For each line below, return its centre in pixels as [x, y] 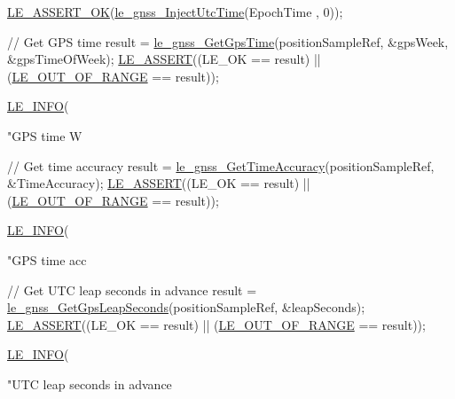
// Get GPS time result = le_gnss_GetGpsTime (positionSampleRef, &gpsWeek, [228, 41]
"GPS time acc [47, 259]
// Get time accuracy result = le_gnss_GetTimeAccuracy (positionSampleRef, [221, 165]
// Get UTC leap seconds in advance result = [132, 289]
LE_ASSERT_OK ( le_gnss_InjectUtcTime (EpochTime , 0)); [175, 12]
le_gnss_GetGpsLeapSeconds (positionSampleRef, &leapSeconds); [186, 307]
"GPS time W [45, 135]
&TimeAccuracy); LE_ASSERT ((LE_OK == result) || [159, 183]
